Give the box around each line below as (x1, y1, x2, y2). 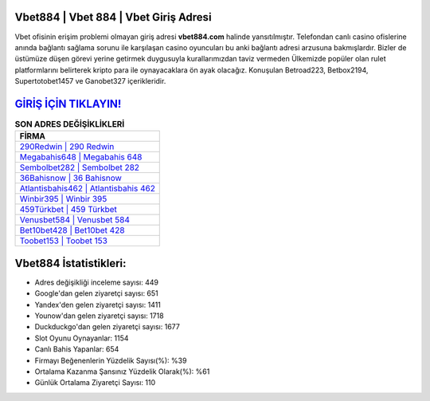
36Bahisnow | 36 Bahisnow (19, 172, 123, 183)
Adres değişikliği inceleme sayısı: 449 (34, 277, 159, 287)
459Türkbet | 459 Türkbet (19, 204, 117, 215)
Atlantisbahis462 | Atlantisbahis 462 (19, 183, 155, 195)
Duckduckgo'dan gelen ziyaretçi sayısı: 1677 (34, 322, 181, 332)
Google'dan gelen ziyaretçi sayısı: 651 (34, 289, 158, 298)
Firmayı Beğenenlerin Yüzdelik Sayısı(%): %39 (34, 356, 187, 365)
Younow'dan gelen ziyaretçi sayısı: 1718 (34, 311, 164, 320)
